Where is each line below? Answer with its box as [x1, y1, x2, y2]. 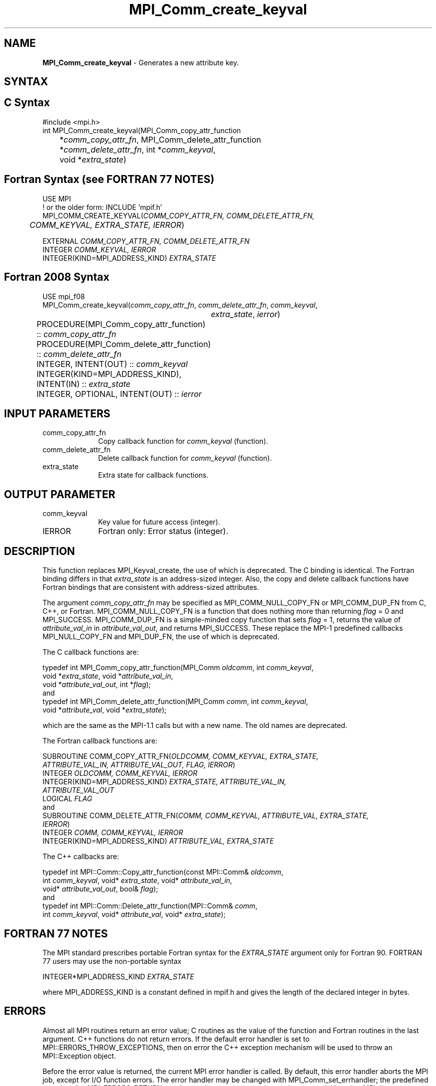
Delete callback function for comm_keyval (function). [98, 454, 272, 463]
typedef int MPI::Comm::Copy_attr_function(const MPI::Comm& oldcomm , [42, 868, 284, 877]
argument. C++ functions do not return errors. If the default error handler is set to [42, 1034, 310, 1043]
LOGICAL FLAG [42, 794, 93, 803]
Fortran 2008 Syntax [4, 271, 109, 284]
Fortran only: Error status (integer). [98, 526, 228, 537]
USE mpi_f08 [42, 292, 85, 301]
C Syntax [4, 96, 50, 109]
